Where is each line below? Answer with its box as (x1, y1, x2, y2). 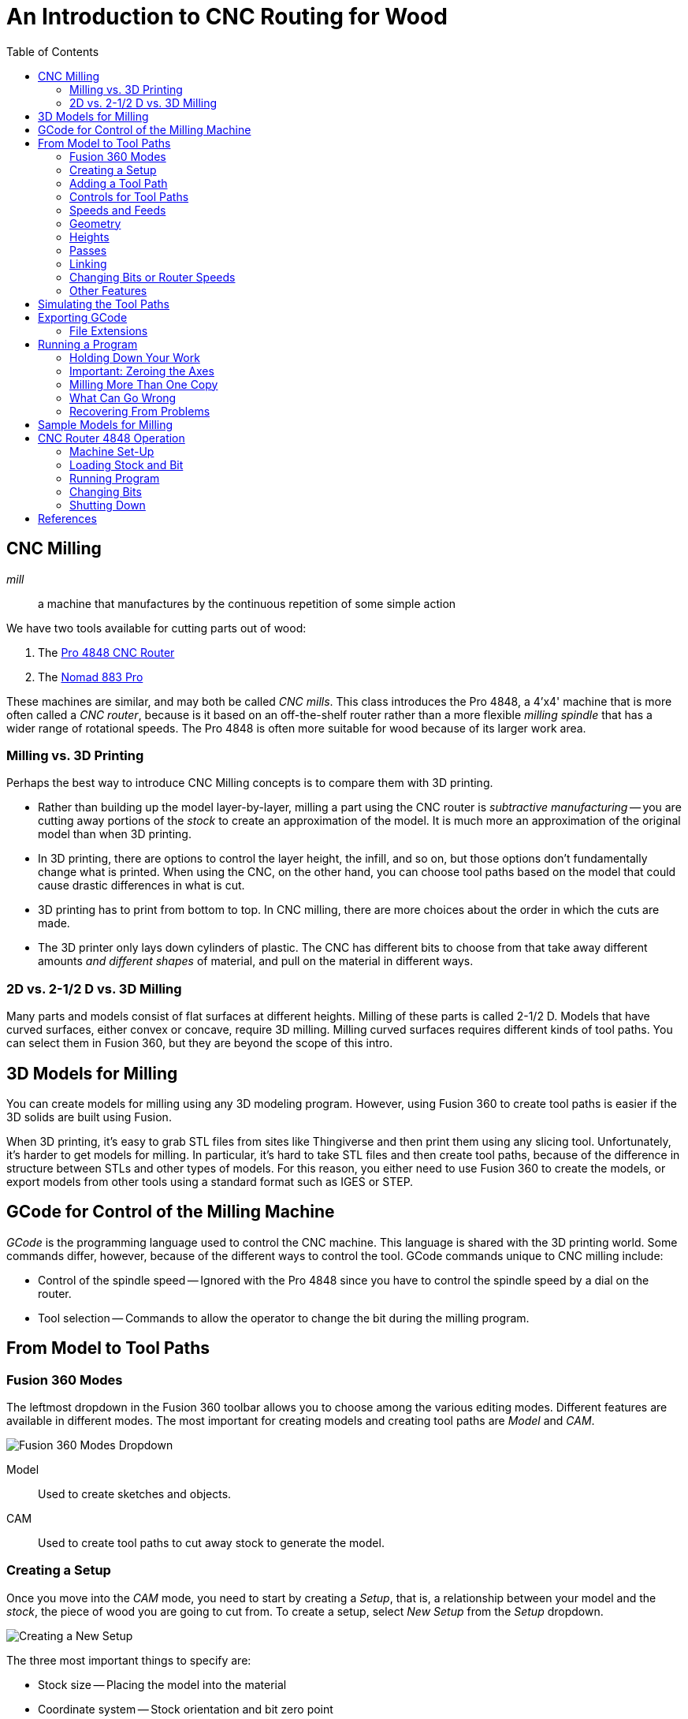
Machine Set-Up (69, 444, 154, 458)
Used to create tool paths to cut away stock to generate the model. (38, 1536, 385, 1549)
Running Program (69, 471, 160, 485)
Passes (69, 243, 107, 257)
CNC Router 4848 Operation (38, 431, 185, 445)
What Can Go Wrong (69, 390, 177, 405)
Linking (69, 256, 107, 270)
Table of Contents (6, 44, 99, 58)
